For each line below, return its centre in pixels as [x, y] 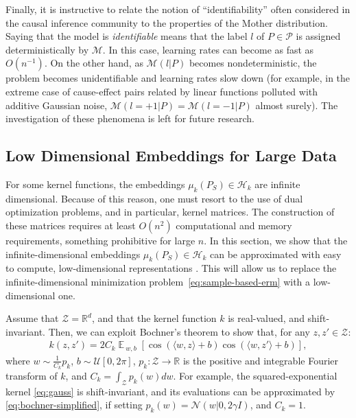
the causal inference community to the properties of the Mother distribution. [167, 22]
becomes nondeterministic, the [253, 63]
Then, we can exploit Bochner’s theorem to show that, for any [179, 331]
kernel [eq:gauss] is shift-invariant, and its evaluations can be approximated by [170, 391]
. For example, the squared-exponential [255, 376]
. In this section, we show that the [276, 240]
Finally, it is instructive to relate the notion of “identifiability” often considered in [178, 9]
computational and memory [234, 225]
